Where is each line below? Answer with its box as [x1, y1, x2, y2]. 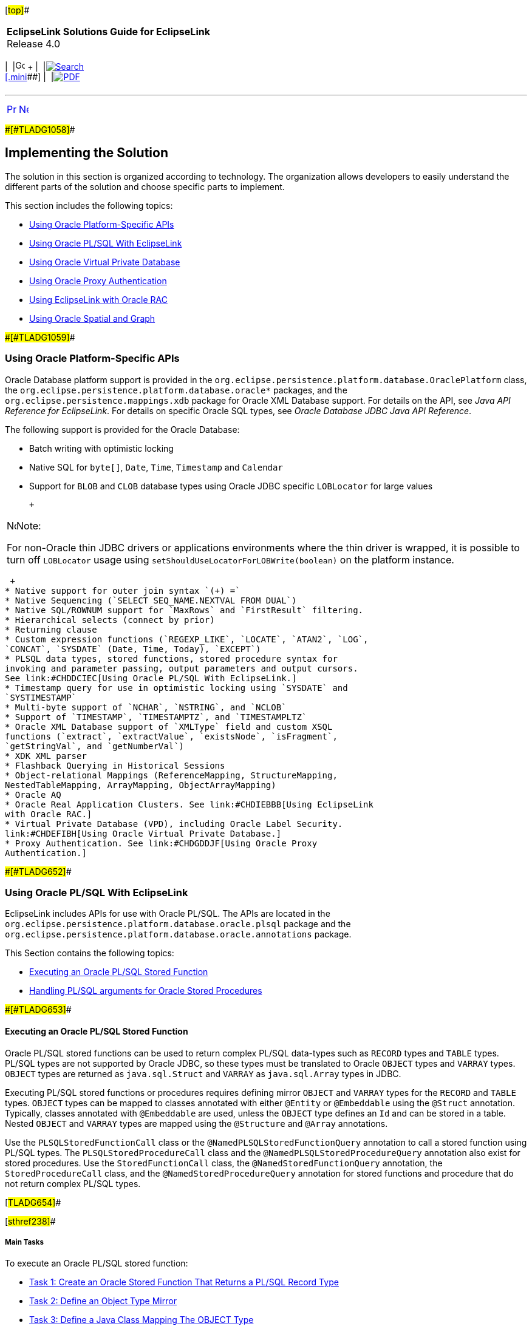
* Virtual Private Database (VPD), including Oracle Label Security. [5, 818, 343, 829]
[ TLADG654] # [5, 1197, 61, 1208]
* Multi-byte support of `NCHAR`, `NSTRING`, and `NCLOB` [5, 702, 287, 712]
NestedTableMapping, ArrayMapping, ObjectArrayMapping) [5, 780, 276, 790]
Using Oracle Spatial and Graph [29, 313, 155, 324]
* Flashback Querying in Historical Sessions [5, 760, 225, 770]
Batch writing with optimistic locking [29, 443, 174, 454]
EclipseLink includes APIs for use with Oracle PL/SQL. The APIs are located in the [5, 908, 330, 919]
